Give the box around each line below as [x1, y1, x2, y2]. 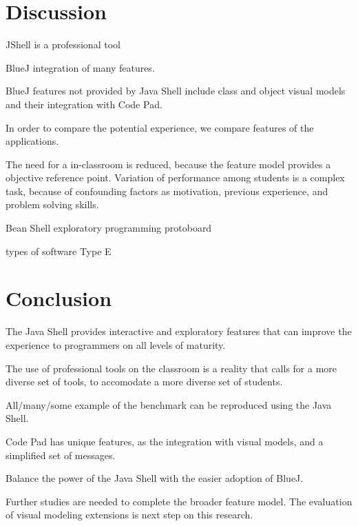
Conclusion [6, 284, 112, 312]
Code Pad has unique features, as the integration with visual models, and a [6, 434, 324, 448]
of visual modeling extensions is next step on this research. [6, 507, 253, 522]
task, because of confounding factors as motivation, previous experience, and [6, 183, 328, 198]
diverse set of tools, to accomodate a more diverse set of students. [6, 374, 283, 389]
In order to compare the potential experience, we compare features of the [6, 120, 314, 134]
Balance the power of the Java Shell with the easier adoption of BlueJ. [6, 471, 304, 485]
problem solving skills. [6, 197, 99, 212]
